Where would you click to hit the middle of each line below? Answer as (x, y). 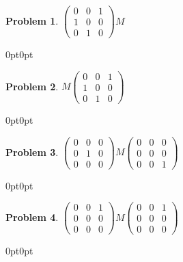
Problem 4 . (32, 217)
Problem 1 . (32, 20)
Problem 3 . (32, 152)
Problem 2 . (32, 86)
